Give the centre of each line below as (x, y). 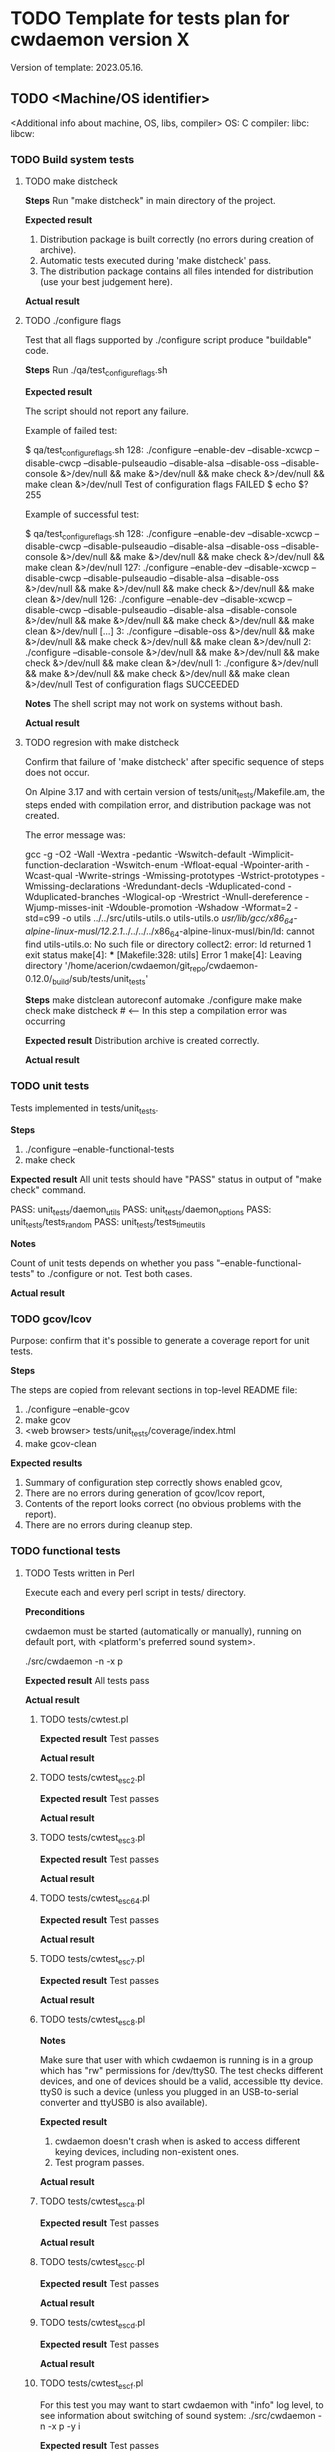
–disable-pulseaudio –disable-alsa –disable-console (190, 610)
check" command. (48, 1189)
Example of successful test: (82, 514)
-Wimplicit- (271, 854)
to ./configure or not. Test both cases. (114, 1274)
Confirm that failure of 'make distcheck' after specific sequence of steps (174, 762)
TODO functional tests (66, 1551)
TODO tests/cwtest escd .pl (92, 2324)
